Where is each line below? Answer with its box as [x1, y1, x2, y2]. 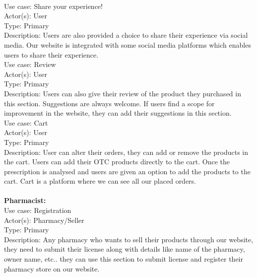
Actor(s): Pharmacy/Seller [4, 214, 84, 225]
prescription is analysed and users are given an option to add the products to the [4, 166, 251, 176]
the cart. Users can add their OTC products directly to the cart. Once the [4, 156, 230, 167]
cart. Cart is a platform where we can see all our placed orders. [4, 176, 196, 186]
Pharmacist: [4, 195, 46, 206]
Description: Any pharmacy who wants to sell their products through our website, [4, 234, 254, 244]
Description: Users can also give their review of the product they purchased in [4, 88, 241, 98]
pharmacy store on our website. [4, 263, 100, 274]
